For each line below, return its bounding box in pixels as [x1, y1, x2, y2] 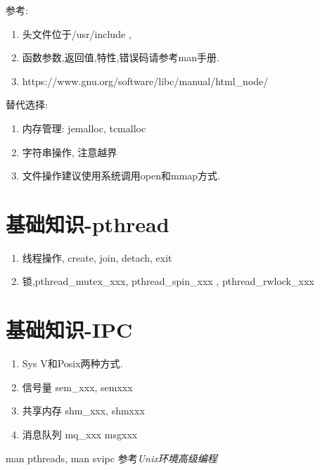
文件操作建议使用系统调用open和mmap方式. [22, 168, 220, 183]
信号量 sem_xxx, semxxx [22, 379, 133, 394]
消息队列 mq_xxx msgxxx [22, 426, 138, 441]
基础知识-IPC [6, 315, 133, 344]
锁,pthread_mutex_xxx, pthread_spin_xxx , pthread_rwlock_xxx [22, 274, 314, 288]
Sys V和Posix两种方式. [22, 356, 123, 371]
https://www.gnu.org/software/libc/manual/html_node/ [22, 73, 269, 88]
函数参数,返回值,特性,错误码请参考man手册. [22, 50, 219, 65]
